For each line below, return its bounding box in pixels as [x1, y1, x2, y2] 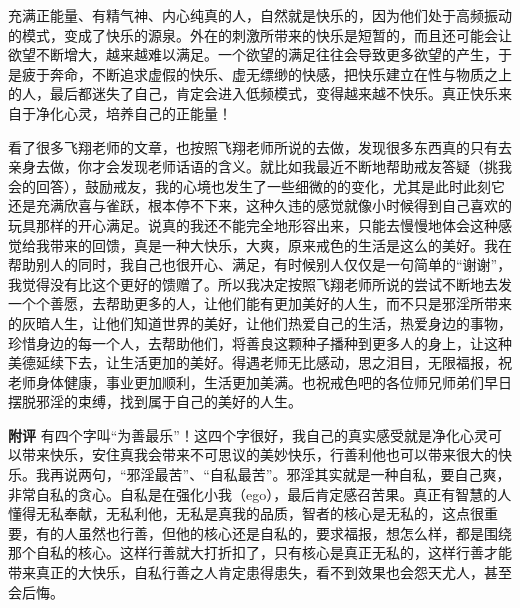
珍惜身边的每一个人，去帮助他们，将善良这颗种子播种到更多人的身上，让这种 [8, 332, 512, 353]
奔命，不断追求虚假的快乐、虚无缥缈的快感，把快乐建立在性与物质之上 [49, 63, 512, 84]
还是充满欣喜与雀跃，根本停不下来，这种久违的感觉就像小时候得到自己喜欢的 [8, 195, 512, 216]
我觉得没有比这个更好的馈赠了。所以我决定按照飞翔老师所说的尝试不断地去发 [8, 273, 512, 294]
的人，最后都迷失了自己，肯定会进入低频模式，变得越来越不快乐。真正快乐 [8, 83, 498, 104]
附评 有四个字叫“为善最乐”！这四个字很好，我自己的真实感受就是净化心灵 [8, 424, 488, 445]
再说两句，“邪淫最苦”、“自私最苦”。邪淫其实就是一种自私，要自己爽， [49, 464, 511, 485]
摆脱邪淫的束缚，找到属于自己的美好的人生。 [8, 391, 302, 412]
